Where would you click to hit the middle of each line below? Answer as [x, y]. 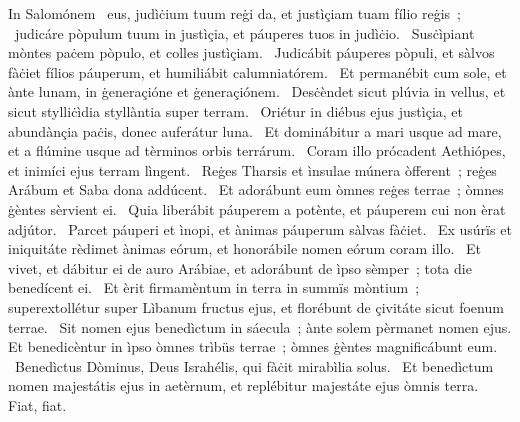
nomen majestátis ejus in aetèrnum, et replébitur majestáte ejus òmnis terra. [243, 385]
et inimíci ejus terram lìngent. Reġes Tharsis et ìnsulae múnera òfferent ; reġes [252, 169]
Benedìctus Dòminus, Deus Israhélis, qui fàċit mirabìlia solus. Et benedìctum [254, 365]
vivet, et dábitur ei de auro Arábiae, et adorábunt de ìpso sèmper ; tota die [240, 267]
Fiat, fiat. [37, 404]
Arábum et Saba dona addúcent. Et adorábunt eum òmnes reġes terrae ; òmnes [256, 189]
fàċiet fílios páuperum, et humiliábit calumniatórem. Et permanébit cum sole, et [257, 71]
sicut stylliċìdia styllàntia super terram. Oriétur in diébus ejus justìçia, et [235, 110]
